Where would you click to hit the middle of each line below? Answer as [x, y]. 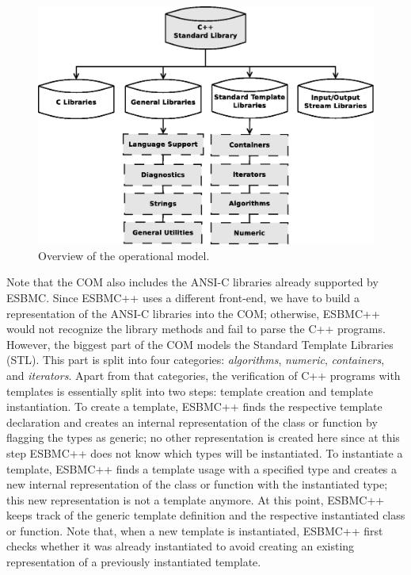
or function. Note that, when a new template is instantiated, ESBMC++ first [195, 530]
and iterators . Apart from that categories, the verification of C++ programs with [204, 375]
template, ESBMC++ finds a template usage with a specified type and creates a [202, 468]
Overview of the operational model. [124, 255]
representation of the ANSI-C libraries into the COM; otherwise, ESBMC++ [193, 313]
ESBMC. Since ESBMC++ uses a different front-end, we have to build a [183, 297]
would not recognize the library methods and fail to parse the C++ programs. [196, 329]
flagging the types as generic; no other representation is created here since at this [203, 437]
